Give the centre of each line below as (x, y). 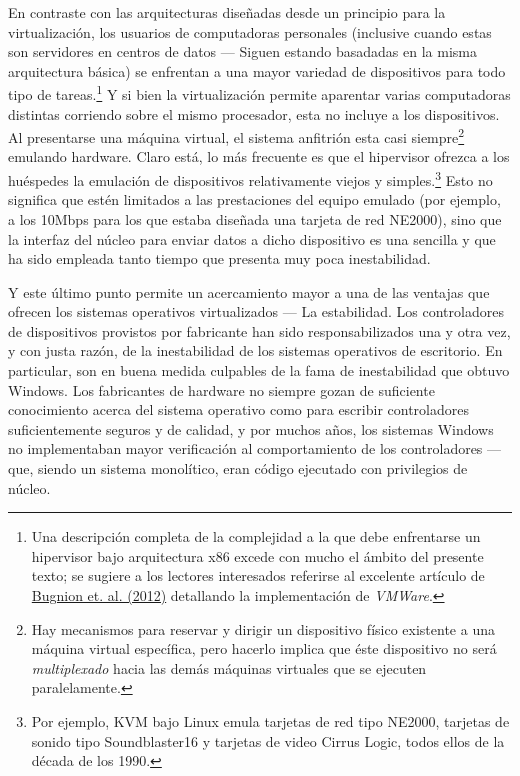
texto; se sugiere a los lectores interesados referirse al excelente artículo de (258, 575)
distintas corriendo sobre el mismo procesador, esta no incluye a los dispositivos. (254, 113)
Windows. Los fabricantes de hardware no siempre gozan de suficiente (221, 389)
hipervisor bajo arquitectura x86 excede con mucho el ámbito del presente (257, 555)
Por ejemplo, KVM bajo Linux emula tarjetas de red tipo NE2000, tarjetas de (270, 720)
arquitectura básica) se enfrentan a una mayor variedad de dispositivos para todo (257, 70)
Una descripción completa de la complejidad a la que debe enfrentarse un (256, 536)
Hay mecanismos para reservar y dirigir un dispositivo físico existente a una (263, 628)
